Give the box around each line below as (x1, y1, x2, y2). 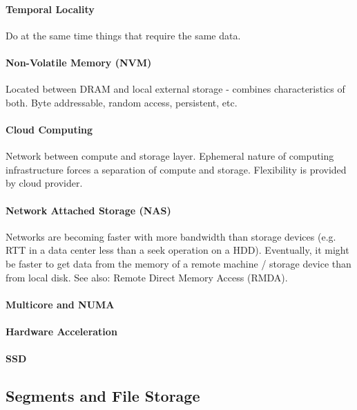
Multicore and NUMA (6, 297, 115, 311)
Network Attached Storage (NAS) (6, 203, 171, 217)
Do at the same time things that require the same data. (6, 28, 241, 42)
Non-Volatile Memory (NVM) (6, 55, 152, 69)
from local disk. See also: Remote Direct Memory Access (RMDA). (6, 270, 288, 284)
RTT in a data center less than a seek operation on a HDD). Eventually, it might (6, 243, 349, 257)
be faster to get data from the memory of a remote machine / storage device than (6, 256, 351, 270)
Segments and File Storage (6, 385, 200, 407)
